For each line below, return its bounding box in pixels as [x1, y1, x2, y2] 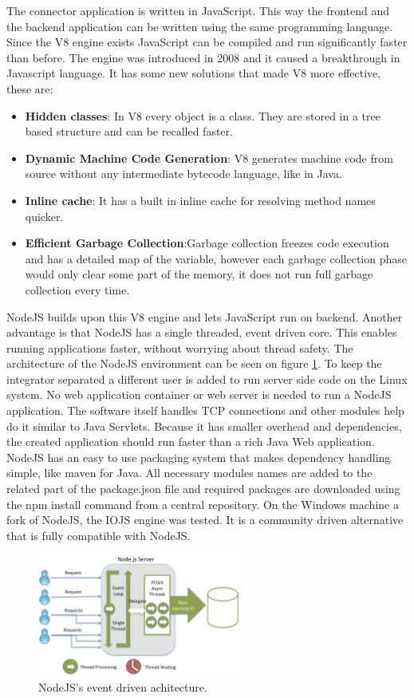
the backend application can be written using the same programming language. [6, 18, 393, 34]
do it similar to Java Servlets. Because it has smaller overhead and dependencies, [6, 417, 402, 434]
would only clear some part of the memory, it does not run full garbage [25, 266, 373, 282]
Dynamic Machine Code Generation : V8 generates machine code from [25, 149, 393, 166]
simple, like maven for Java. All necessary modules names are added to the [6, 464, 373, 481]
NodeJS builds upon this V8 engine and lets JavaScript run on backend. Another [6, 308, 403, 325]
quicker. [25, 207, 64, 224]
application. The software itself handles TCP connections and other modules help [6, 402, 404, 419]
